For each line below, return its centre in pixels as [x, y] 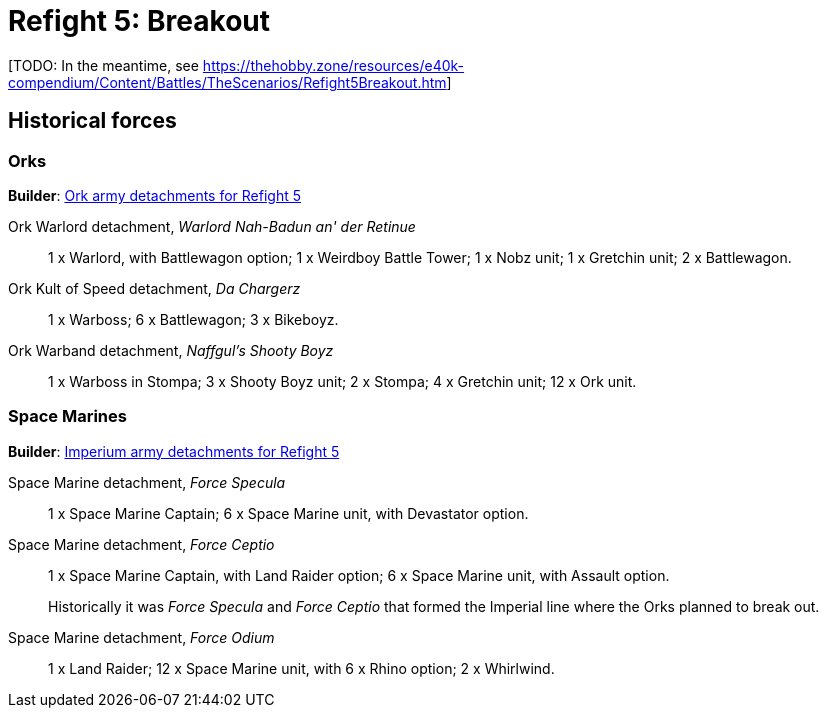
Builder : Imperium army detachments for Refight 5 [174, 451]
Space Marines [67, 416]
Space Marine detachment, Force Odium [141, 637]
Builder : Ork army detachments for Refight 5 [155, 195]
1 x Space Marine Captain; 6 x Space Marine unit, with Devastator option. [288, 513]
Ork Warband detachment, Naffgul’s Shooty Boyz [171, 350]
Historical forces [92, 121]
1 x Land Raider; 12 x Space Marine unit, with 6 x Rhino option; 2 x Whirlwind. [301, 668]
